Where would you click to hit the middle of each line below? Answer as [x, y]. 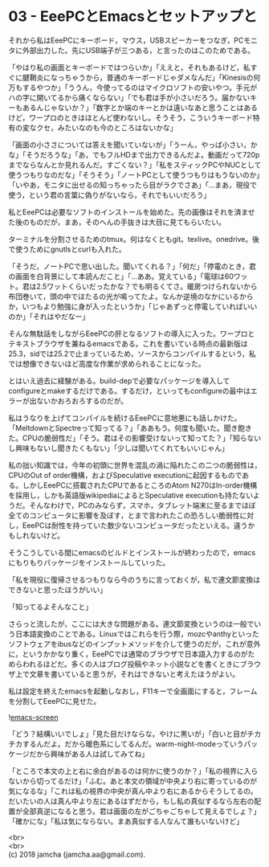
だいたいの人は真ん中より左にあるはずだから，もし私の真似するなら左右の [131, 801]
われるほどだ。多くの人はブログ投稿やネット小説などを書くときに [131, 664]
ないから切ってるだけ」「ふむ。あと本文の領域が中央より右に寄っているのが [133, 781]
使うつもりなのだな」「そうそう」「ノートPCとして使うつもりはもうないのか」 [134, 174]
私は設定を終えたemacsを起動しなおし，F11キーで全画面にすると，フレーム [133, 691]
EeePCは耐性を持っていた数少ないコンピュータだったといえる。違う [135, 525]
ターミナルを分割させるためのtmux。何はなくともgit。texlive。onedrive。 [130, 239]
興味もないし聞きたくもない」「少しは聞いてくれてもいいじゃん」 [122, 448]
